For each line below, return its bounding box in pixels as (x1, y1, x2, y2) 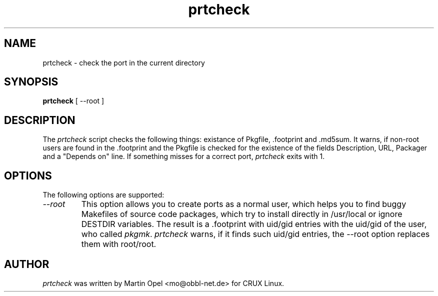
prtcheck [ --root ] (42, 96, 104, 105)
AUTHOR (4, 257, 49, 270)
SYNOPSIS (4, 75, 58, 88)
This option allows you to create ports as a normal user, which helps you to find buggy (81, 199, 406, 209)
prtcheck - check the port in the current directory (42, 58, 205, 67)
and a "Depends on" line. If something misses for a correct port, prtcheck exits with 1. (42, 152, 325, 161)
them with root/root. (81, 239, 156, 249)
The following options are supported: (42, 190, 164, 199)
